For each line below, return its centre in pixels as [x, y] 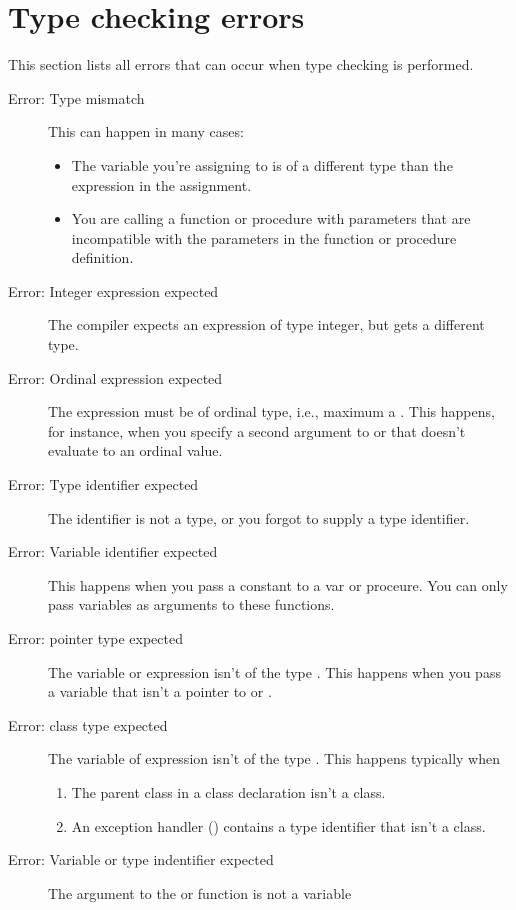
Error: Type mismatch [76, 97]
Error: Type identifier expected [103, 484]
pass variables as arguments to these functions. [191, 604]
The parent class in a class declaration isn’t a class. [228, 791]
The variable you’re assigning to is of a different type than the [262, 164]
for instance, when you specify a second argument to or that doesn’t [257, 430]
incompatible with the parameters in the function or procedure [264, 237]
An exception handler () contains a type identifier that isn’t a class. [278, 825]
